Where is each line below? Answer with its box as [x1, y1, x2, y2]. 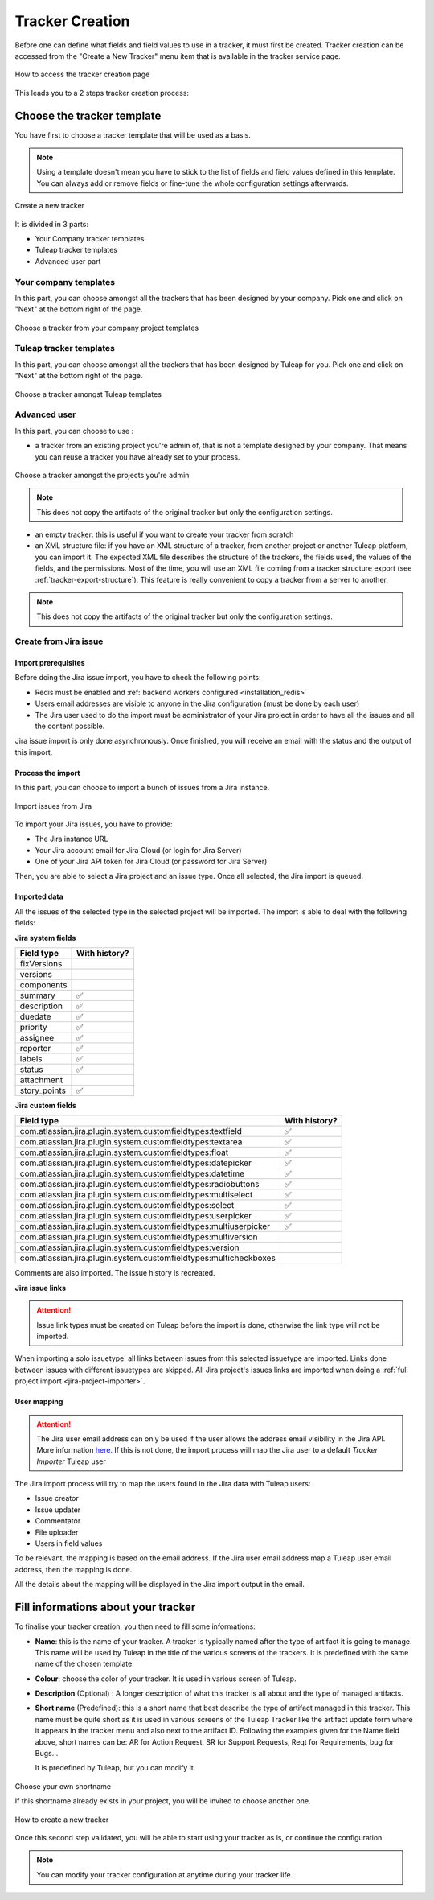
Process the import [14, 768, 80, 777]
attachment [19, 1074, 63, 1086]
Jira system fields [14, 933, 76, 942]
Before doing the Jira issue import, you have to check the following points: [14, 673, 261, 682]
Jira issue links [14, 1283, 67, 1292]
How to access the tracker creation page [14, 69, 150, 80]
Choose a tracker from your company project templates [14, 323, 199, 332]
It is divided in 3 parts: [14, 219, 88, 229]
